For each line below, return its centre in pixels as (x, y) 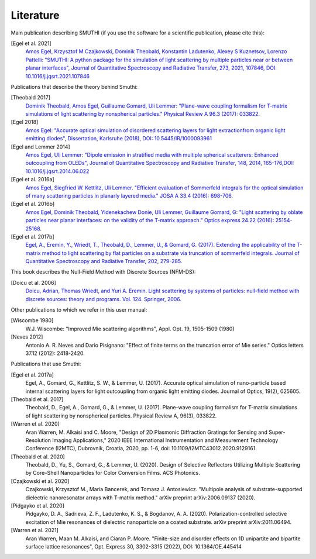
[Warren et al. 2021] (35, 530)
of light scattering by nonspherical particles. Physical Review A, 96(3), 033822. (121, 416)
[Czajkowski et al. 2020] (40, 481)
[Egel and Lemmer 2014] (40, 147)
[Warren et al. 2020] (35, 424)
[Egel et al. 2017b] (33, 236)
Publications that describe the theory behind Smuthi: (74, 87)
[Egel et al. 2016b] (33, 204)
